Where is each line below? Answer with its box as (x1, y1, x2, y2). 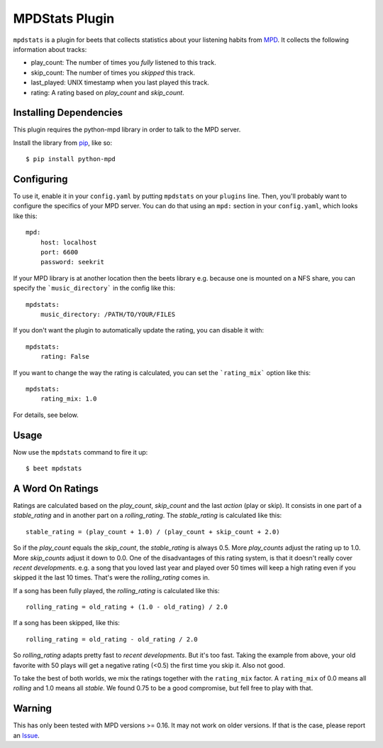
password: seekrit (40, 258, 105, 266)
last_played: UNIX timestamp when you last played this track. (30, 78, 209, 87)
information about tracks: (13, 45, 87, 53)
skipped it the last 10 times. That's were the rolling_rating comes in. (13, 573, 210, 582)
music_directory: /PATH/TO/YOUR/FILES (40, 310, 176, 318)
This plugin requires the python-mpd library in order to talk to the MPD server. (13, 125, 241, 134)
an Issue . (13, 731, 40, 739)
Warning (13, 703, 52, 715)
